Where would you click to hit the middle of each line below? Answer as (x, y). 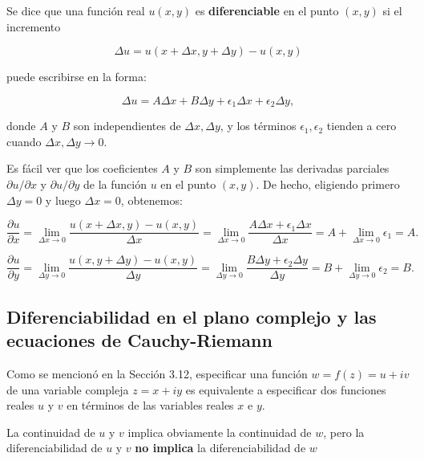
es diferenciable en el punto (267, 10)
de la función (115, 184)
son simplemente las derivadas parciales (292, 168)
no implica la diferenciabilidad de (220, 448)
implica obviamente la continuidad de (220, 432)
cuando (24, 141)
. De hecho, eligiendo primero (328, 184)
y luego (63, 200)
